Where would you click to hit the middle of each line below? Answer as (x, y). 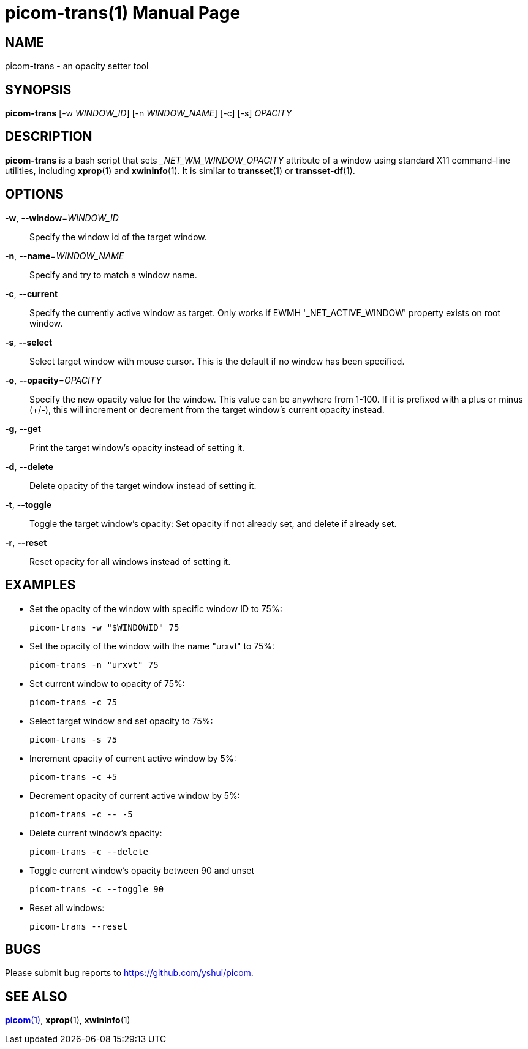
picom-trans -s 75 (74, 739)
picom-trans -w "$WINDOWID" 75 (104, 627)
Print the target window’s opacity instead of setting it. (137, 447)
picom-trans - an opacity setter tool (77, 66)
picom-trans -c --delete (89, 851)
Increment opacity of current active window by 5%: (133, 758)
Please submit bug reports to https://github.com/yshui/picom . (129, 973)
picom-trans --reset (79, 926)
